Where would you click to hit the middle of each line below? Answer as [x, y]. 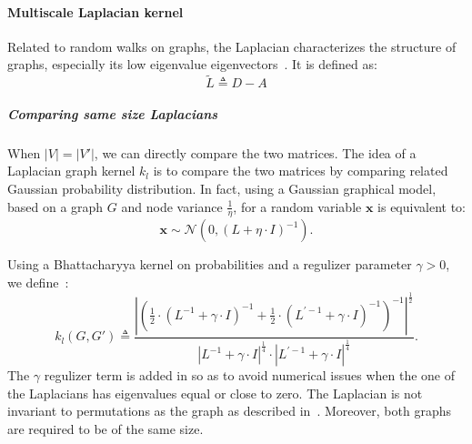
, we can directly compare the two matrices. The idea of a [255, 152]
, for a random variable [297, 206]
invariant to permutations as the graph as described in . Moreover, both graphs [229, 411]
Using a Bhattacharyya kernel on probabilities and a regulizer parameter [210, 264]
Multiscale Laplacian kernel [95, 11]
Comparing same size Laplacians [113, 113]
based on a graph [55, 206]
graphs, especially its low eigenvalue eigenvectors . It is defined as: [192, 64]
